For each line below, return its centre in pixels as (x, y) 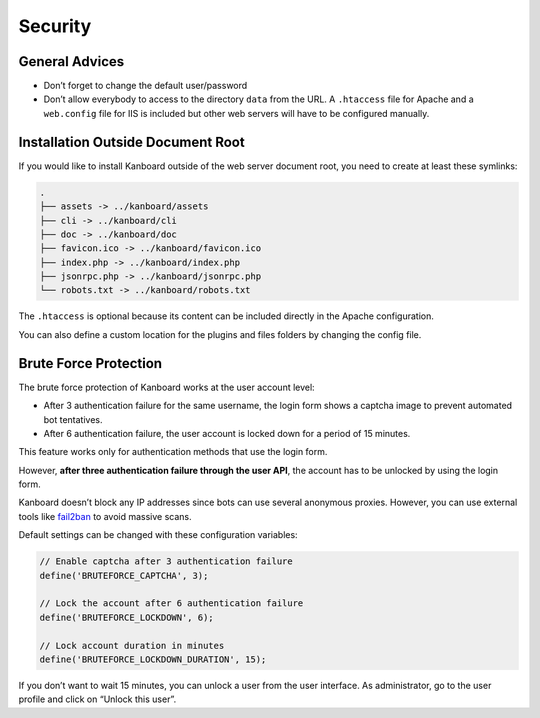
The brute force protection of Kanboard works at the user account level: (166, 387)
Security (55, 26)
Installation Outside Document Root (131, 141)
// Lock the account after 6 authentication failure (171, 603)
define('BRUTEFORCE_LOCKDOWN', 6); (126, 617)
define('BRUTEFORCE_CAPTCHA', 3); (124, 575)
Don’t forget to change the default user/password (145, 86)
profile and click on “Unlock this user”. (97, 699)
